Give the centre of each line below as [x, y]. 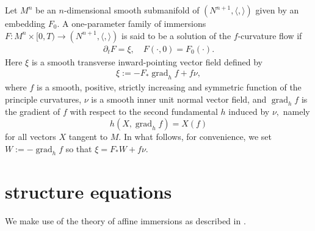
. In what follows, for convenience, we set [195, 137]
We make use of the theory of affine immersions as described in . [125, 220]
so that [79, 148]
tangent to [88, 137]
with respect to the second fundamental [144, 112]
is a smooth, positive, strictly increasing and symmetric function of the [169, 87]
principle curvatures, [43, 99]
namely [296, 112]
